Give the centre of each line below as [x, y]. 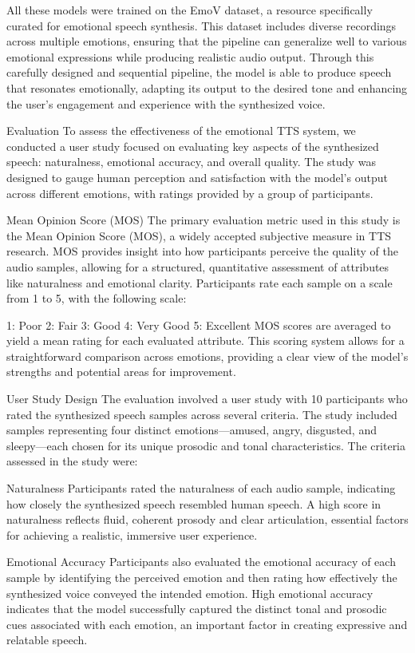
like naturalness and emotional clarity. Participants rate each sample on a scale [200, 282]
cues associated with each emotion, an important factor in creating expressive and [207, 624]
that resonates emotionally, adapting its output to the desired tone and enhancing [207, 87]
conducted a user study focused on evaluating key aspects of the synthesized [193, 146]
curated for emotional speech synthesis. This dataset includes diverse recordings [202, 25]
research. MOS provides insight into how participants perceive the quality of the [202, 251]
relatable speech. [47, 640]
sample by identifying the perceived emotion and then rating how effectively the [202, 577]
